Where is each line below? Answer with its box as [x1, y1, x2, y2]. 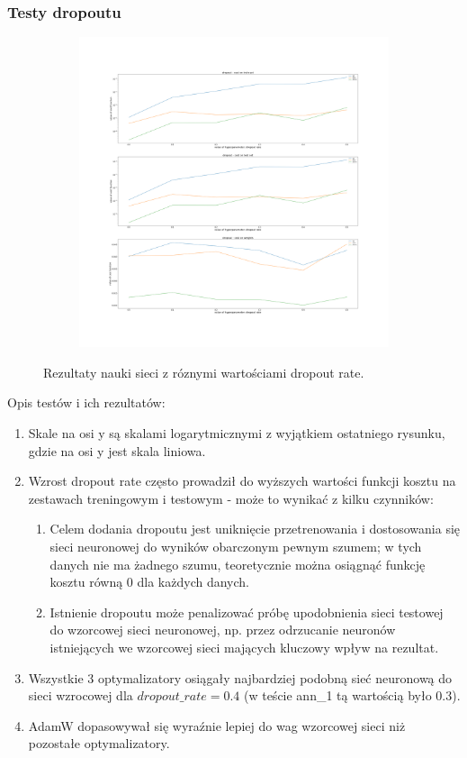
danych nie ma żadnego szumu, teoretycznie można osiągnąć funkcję [49, 554, 426, 573]
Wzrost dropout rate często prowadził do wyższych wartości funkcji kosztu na [28, 471, 456, 490]
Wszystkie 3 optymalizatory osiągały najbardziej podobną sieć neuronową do [28, 668, 453, 687]
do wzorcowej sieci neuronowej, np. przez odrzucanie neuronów [49, 620, 396, 639]
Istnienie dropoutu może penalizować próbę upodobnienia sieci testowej [49, 602, 444, 621]
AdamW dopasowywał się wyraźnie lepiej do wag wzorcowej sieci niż [28, 716, 406, 735]
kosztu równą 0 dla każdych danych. [49, 572, 249, 591]
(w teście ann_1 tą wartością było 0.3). [243, 686, 461, 705]
